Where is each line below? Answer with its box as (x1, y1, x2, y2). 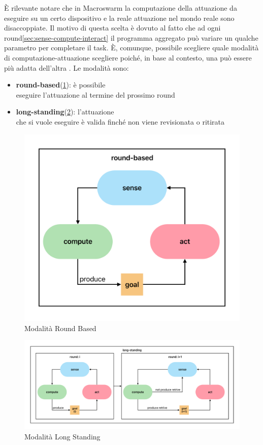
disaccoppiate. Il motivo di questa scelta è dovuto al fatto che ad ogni (4, 22, 221, 33)
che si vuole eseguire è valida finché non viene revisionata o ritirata (16, 116, 225, 127)
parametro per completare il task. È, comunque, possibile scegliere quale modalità (4, 42, 259, 53)
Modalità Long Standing (24, 431, 101, 441)
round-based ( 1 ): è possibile (16, 79, 106, 90)
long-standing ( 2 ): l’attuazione (16, 106, 114, 117)
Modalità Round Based (24, 322, 96, 333)
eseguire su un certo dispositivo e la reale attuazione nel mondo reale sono (4, 12, 235, 23)
